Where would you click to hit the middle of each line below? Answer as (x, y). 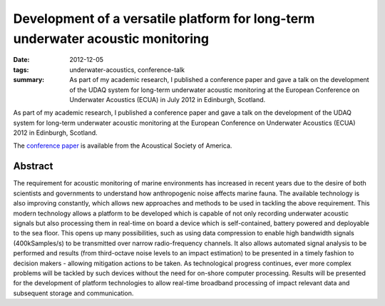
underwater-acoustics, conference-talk (127, 70)
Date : (21, 60)
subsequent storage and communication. (73, 293)
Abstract (33, 167)
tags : (21, 70)
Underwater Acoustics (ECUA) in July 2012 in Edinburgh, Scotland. (168, 99)
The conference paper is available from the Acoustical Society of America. (123, 146)
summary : (29, 80)
